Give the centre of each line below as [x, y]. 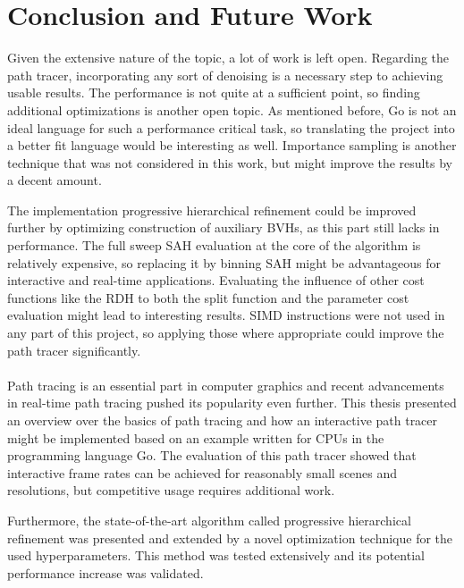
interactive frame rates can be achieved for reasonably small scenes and [202, 472]
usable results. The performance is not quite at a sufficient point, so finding [214, 92]
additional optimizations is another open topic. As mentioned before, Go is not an [232, 109]
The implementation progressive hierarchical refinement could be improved [212, 210]
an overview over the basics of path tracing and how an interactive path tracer [223, 420]
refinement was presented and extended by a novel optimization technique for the [230, 538]
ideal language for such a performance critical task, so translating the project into [231, 127]
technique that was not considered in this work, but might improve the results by [230, 162]
